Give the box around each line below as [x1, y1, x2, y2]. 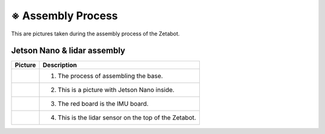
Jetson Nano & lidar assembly [11, 46, 126, 56]
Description [42, 61, 78, 69]
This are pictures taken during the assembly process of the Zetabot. [11, 30, 180, 37]
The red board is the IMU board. [57, 100, 149, 108]
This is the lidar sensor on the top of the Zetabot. [57, 114, 197, 122]
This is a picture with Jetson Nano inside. [57, 86, 175, 94]
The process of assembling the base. [57, 72, 163, 81]
